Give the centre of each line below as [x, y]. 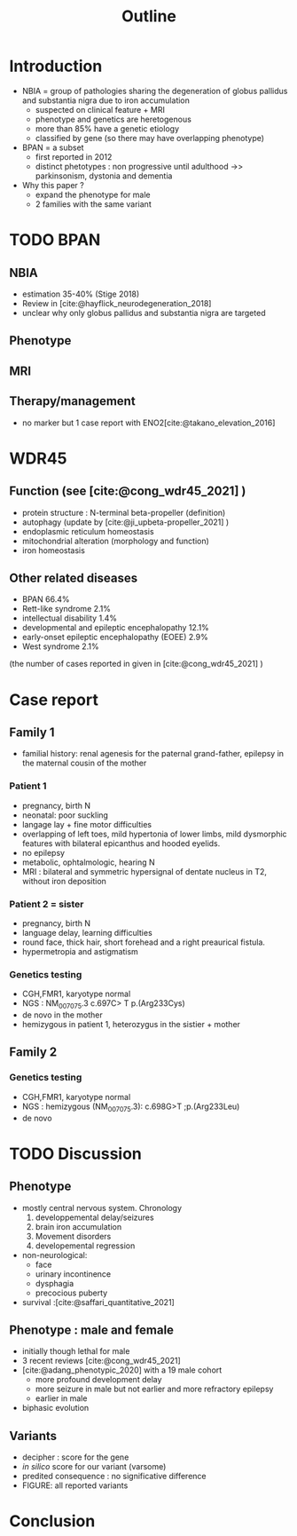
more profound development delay [98, 1380]
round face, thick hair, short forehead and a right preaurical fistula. [144, 942]
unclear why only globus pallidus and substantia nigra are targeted [144, 313]
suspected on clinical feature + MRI [100, 109]
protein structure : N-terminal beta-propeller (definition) [124, 512]
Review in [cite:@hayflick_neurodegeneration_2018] [117, 303]
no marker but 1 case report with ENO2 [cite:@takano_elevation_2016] [148, 423]
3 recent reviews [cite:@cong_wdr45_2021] [102, 1361]
